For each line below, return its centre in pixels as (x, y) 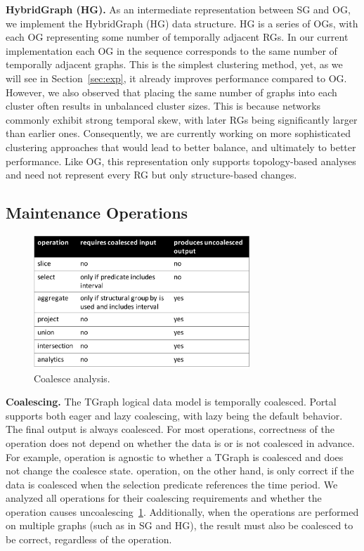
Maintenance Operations (97, 213)
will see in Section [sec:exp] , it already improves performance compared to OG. (176, 78)
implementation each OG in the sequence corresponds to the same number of (171, 50)
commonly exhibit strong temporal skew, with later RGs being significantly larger (182, 119)
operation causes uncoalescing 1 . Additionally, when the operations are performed (182, 511)
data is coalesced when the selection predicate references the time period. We (172, 484)
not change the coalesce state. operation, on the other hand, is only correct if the (180, 471)
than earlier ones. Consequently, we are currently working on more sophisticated (178, 133)
